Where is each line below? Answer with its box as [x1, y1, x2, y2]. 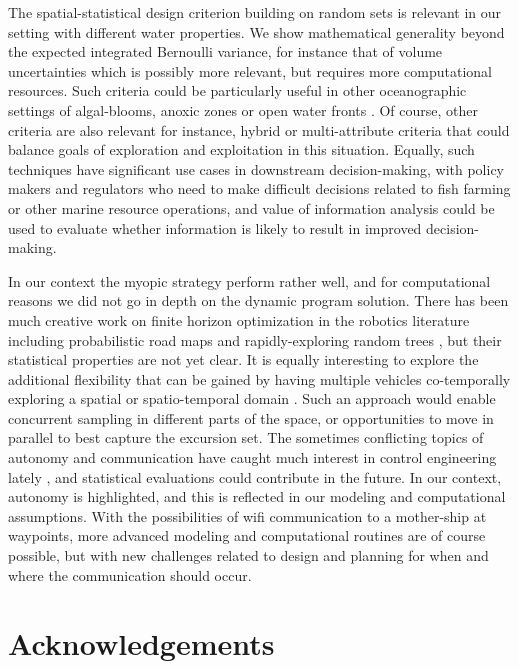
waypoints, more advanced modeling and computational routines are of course [8, 525, 486, 546]
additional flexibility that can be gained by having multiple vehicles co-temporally [8, 368, 511, 389]
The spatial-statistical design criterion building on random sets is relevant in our [8, 2, 502, 22]
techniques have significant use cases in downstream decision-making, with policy [8, 158, 504, 179]
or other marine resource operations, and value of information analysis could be [8, 197, 495, 218]
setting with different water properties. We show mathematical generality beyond [8, 21, 505, 42]
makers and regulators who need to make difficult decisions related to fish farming [8, 178, 511, 199]
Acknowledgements [8, 623, 275, 664]
